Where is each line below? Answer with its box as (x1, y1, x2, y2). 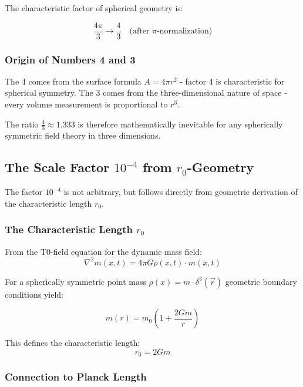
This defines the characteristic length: (5, 336, 140, 349)
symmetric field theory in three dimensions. (5, 129, 161, 142)
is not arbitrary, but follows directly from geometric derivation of (63, 186, 298, 198)
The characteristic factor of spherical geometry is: (5, 2, 183, 14)
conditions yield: (5, 288, 64, 300)
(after (129, 27, 150, 36)
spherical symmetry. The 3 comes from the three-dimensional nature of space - (5, 86, 287, 99)
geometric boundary (225, 275, 297, 287)
